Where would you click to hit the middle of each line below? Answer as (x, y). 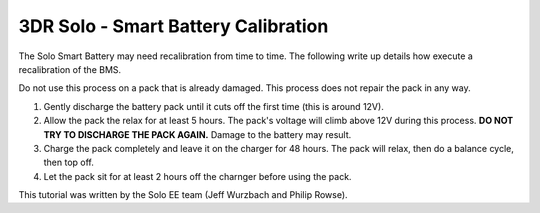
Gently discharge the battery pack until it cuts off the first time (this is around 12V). (213, 106)
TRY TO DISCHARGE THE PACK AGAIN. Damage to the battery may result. (197, 134)
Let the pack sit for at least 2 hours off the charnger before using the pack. (197, 176)
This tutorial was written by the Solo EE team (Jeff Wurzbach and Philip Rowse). (183, 195)
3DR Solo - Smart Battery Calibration (173, 26)
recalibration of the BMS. (70, 69)
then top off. (69, 162)
